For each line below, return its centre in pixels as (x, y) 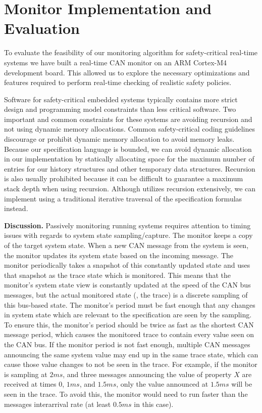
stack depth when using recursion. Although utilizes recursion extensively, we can (130, 189)
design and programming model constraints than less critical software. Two (120, 109)
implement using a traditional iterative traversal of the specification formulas (123, 198)
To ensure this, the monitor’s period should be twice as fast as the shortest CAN (129, 324)
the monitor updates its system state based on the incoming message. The (119, 255)
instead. (16, 208)
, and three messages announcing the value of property (147, 374)
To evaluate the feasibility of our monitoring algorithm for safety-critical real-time (131, 52)
